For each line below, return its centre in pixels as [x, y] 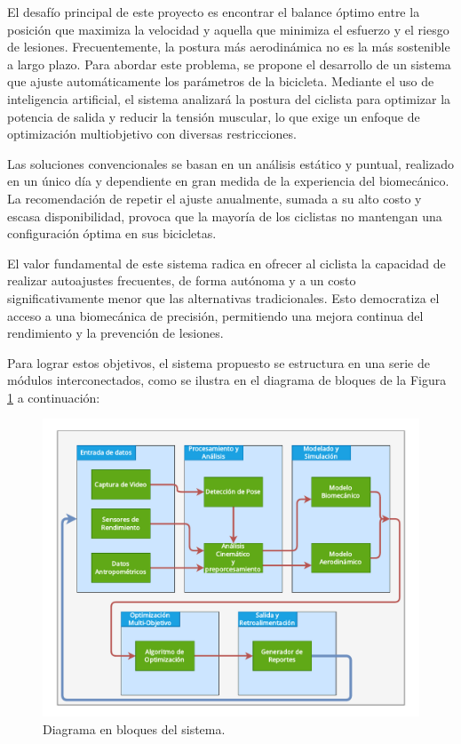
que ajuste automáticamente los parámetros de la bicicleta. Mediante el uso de [221, 81]
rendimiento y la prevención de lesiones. [115, 333]
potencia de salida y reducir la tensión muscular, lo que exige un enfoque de [214, 116]
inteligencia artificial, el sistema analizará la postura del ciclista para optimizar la [229, 98]
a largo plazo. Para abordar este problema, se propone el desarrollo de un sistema [229, 64]
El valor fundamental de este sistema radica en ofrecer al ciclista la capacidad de [227, 263]
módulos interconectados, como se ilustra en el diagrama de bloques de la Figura [227, 380]
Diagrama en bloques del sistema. [134, 728]
